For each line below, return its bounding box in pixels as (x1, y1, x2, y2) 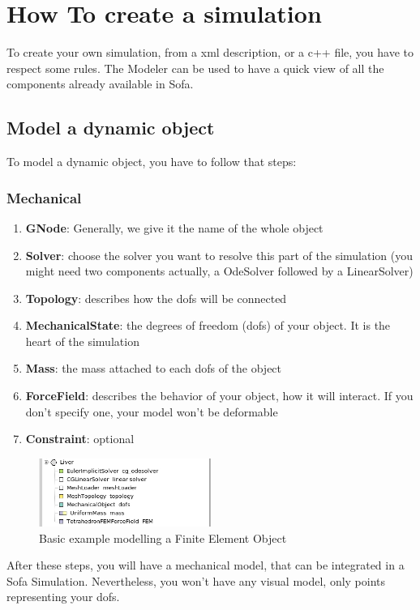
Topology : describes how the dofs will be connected (25, 289, 287, 306)
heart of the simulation (25, 332, 139, 349)
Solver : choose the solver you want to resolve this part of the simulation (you (25, 246, 414, 263)
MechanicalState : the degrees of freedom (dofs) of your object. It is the (25, 317, 391, 334)
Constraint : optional (25, 430, 135, 447)
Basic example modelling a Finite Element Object (39, 529, 287, 546)
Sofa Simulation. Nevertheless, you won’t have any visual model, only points (6, 572, 386, 589)
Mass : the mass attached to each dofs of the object (25, 360, 282, 377)
